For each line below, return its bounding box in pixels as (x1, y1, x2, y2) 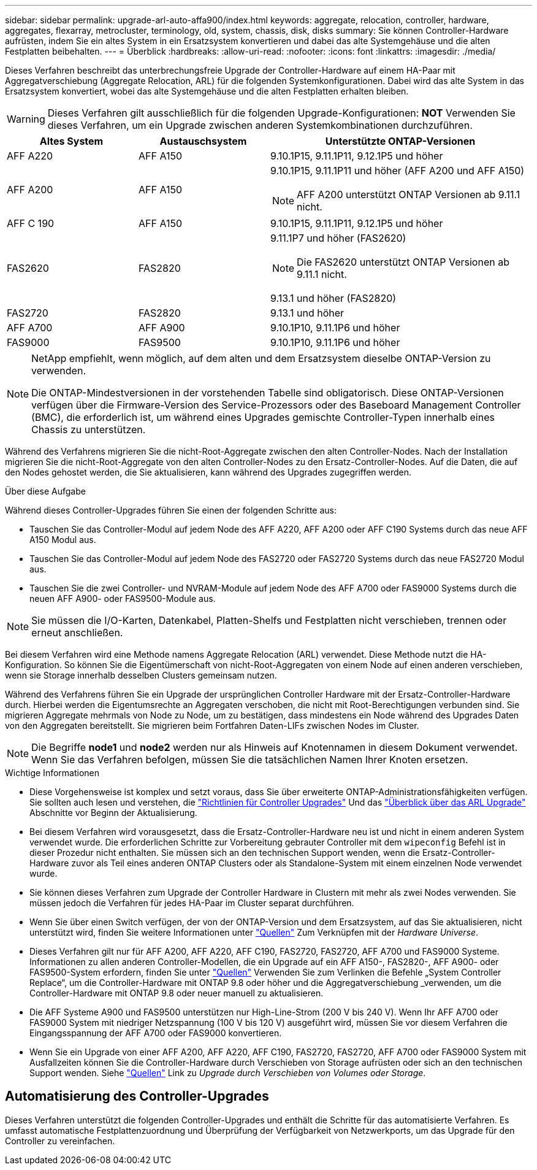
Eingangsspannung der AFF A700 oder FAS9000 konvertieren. (29, 1028, 282, 1038)
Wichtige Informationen (5, 768, 99, 778)
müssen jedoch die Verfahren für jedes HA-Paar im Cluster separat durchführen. (29, 898, 354, 908)
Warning (7, 113, 45, 125)
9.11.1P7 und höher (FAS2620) (270, 232, 406, 244)
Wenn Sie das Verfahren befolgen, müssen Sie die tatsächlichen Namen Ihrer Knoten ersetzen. (31, 753, 468, 766)
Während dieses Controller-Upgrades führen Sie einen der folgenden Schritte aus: (5, 505, 337, 515)
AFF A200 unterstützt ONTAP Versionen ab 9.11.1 (297, 188, 520, 201)
